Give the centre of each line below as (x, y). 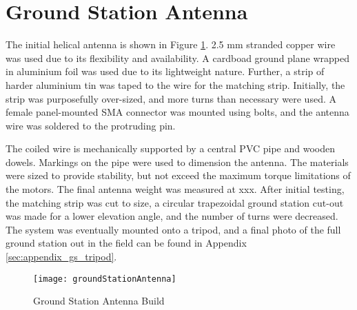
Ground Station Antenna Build (99, 301)
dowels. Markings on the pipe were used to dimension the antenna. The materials (177, 162)
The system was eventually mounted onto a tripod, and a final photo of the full (173, 229)
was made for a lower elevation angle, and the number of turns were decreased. (172, 216)
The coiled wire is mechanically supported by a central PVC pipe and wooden (171, 148)
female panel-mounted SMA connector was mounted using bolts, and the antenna (177, 112)
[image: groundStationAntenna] (105, 279)
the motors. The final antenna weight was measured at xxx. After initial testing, (175, 189)
